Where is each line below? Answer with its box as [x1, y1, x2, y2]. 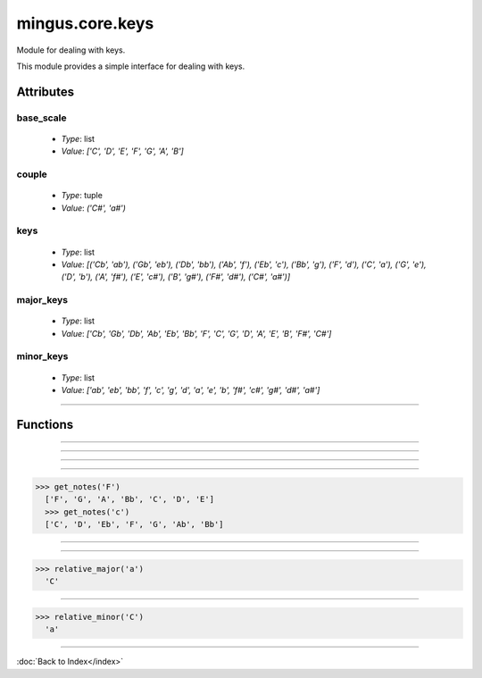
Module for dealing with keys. [16, 45, 126, 55]
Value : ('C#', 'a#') [61, 202, 127, 213]
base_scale [16, 112, 67, 124]
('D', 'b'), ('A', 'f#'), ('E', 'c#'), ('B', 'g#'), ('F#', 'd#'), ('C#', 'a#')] [61, 272, 291, 282]
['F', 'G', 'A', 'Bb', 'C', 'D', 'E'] [45, 494, 214, 505]
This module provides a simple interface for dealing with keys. [16, 61, 245, 71]
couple [16, 168, 48, 180]
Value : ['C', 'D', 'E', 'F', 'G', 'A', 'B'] [61, 146, 185, 156]
